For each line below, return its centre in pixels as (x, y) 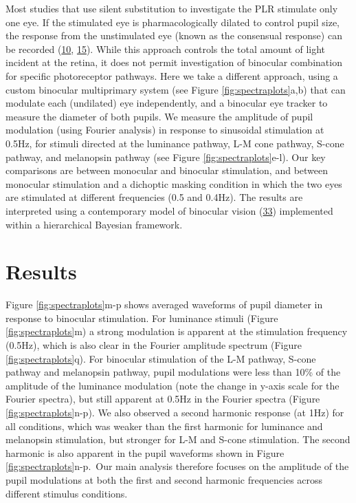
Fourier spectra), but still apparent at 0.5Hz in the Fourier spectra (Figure (163, 399)
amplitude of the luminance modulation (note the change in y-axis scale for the (173, 385)
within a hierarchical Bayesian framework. (94, 224)
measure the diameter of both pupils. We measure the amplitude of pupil (159, 116)
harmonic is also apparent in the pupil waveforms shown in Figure (145, 452)
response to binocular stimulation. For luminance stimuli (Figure (142, 318)
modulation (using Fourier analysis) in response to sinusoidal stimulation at (165, 130)
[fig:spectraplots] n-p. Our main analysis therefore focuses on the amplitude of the (177, 466)
